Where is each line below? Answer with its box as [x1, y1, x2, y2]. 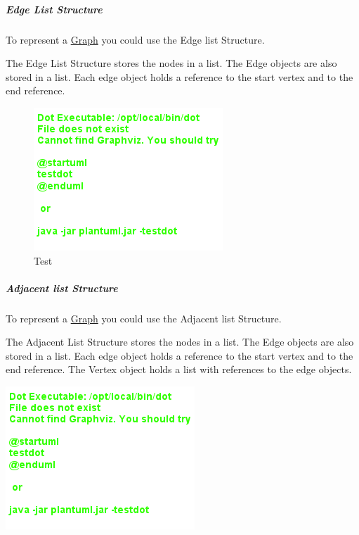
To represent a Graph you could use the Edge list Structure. [6, 32, 265, 46]
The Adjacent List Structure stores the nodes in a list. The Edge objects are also [6, 334, 354, 349]
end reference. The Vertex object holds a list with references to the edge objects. [6, 362, 352, 377]
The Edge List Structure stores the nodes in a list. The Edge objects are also [6, 56, 337, 70]
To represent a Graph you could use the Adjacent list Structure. [6, 310, 282, 325]
